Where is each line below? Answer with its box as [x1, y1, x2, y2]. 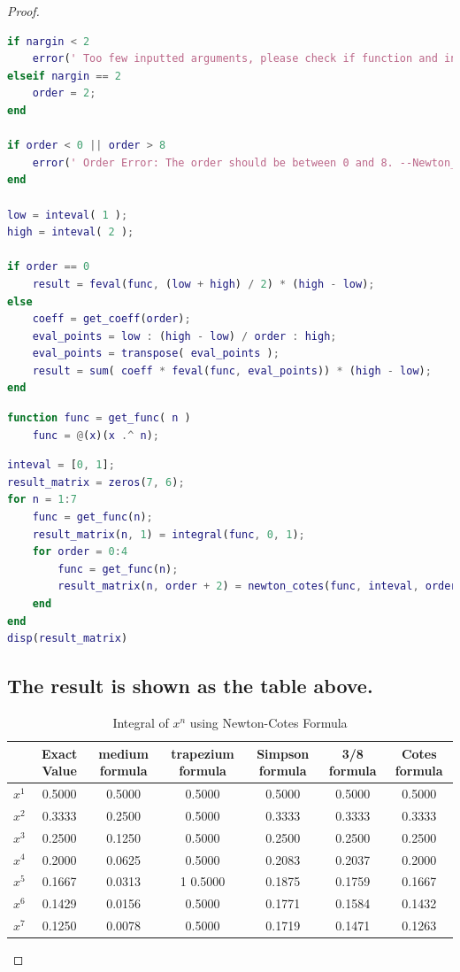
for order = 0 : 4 [32, 545, 128, 559]
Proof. [7, 2, 40, 19]
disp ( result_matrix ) [7, 632, 128, 645]
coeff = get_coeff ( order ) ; [32, 312, 191, 326]
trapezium [171, 744, 234, 762]
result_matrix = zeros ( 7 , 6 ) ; [7, 475, 185, 489]
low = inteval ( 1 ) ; [7, 208, 128, 221]
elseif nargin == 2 [7, 69, 121, 82]
